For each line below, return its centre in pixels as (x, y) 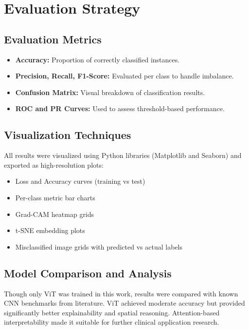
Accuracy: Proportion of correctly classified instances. (98, 59)
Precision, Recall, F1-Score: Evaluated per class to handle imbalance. (124, 76)
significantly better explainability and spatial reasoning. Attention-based (112, 312)
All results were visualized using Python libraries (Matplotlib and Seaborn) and (123, 155)
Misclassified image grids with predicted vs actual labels (99, 246)
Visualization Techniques (68, 135)
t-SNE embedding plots (50, 230)
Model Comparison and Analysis (88, 273)
